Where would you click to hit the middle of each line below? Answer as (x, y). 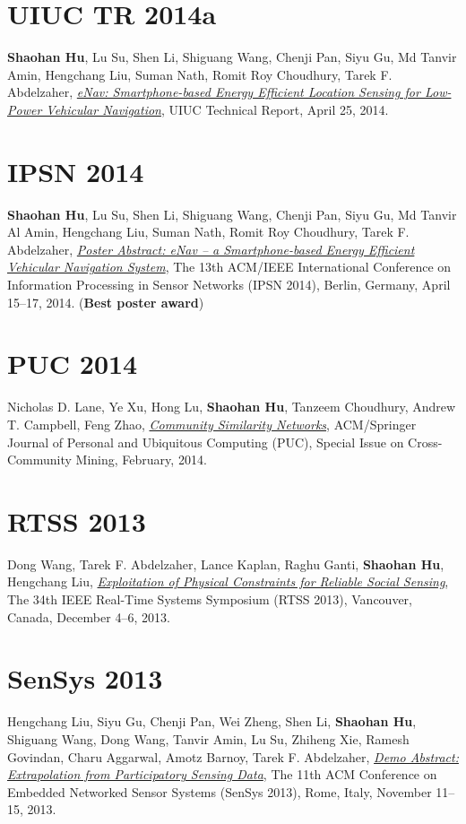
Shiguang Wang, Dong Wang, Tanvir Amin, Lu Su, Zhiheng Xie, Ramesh (208, 738)
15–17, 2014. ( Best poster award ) (106, 302)
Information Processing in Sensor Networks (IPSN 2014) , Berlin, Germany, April (229, 284)
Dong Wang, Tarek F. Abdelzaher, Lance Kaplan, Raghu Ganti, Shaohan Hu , (226, 564)
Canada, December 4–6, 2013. (89, 616)
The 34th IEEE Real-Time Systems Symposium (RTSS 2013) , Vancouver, (210, 599)
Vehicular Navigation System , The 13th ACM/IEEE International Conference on (229, 267)
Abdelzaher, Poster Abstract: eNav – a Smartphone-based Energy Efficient (211, 249)
